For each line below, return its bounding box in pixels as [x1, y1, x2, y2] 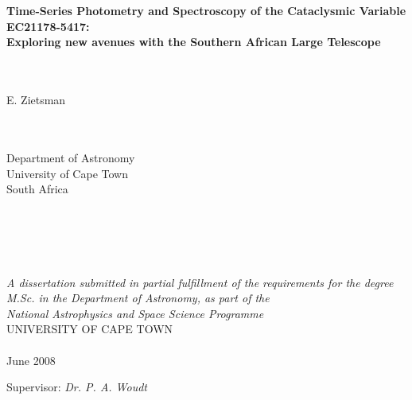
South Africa [6, 181, 68, 197]
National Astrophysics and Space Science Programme [6, 305, 264, 321]
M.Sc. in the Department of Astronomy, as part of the [6, 289, 270, 306]
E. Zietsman [6, 91, 66, 108]
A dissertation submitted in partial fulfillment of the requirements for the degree [6, 274, 394, 290]
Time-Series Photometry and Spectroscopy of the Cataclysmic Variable [6, 2, 406, 19]
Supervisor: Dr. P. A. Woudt [6, 379, 147, 395]
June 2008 [6, 351, 56, 368]
